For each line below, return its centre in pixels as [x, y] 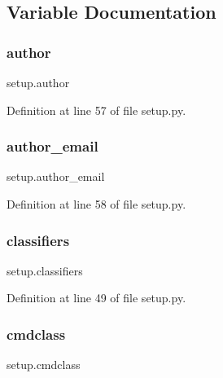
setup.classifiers [45, 270]
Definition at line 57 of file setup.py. [96, 110]
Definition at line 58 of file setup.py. [96, 204]
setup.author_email [56, 176]
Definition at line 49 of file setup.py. [96, 298]
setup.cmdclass [44, 365]
